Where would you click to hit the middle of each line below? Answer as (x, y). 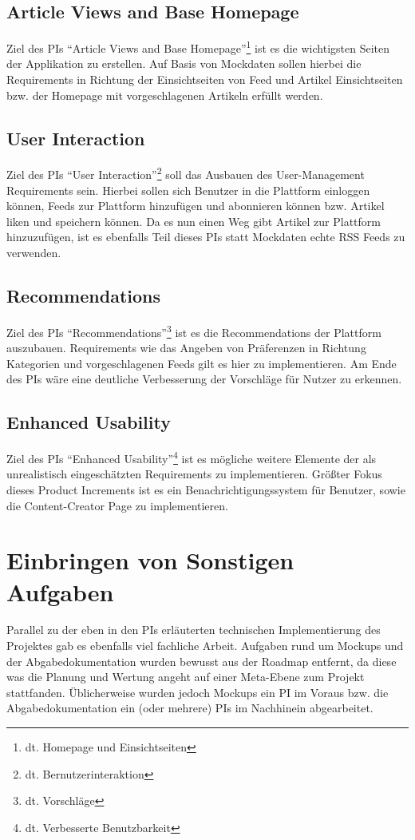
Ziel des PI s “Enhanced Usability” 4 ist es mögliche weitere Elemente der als (192, 457)
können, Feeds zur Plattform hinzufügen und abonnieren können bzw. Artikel (196, 206)
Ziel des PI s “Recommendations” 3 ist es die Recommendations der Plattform (194, 331)
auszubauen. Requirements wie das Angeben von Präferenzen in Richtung (186, 348)
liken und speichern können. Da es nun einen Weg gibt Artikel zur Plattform (194, 221)
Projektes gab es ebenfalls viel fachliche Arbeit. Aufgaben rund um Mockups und (205, 646)
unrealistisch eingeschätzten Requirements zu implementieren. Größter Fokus (194, 474)
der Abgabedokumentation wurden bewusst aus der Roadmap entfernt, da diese (202, 661)
